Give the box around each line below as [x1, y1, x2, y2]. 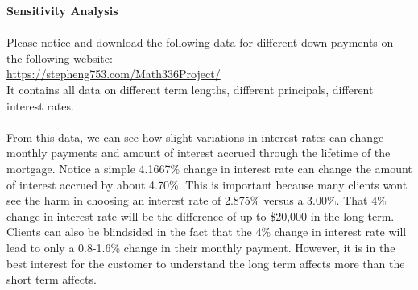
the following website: [6, 49, 113, 66]
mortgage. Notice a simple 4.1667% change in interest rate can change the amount [6, 159, 412, 176]
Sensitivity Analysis [6, 2, 118, 19]
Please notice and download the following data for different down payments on [6, 34, 394, 51]
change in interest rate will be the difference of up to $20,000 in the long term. [6, 207, 395, 224]
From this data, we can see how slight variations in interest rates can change [6, 128, 384, 145]
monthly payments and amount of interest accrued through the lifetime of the [6, 144, 391, 161]
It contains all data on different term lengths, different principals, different [6, 81, 374, 97]
